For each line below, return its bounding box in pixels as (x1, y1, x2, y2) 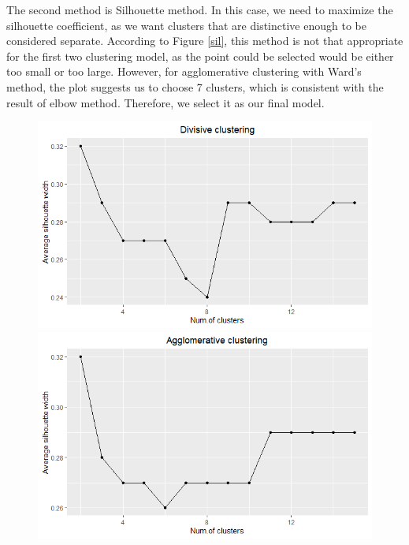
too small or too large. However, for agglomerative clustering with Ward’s (6, 63, 362, 80)
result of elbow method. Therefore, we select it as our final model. (6, 94, 325, 110)
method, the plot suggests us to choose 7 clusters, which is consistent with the (6, 78, 384, 95)
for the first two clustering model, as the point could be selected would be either (6, 47, 394, 64)
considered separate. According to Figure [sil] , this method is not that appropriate (6, 32, 403, 49)
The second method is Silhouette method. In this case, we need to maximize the (6, 2, 393, 17)
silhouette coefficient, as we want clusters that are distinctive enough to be (6, 17, 366, 33)
